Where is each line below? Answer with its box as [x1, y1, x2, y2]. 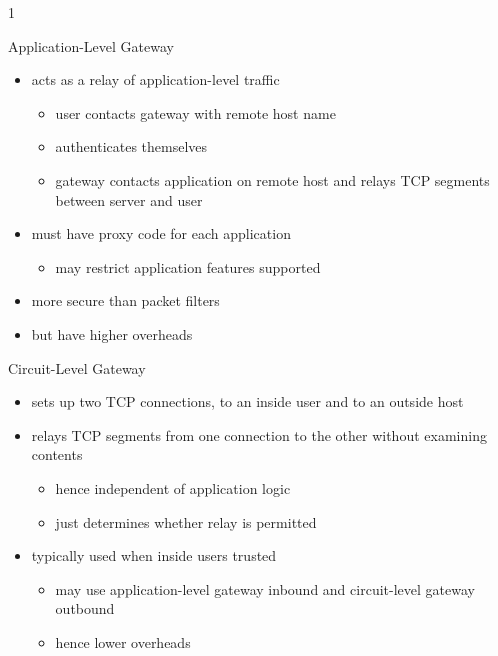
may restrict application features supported [55, 256, 321, 277]
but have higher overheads [31, 323, 193, 344]
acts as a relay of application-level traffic [31, 69, 280, 90]
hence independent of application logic [55, 477, 291, 498]
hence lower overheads [55, 631, 191, 652]
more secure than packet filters [31, 290, 220, 311]
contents [31, 444, 83, 465]
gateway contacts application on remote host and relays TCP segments [55, 169, 490, 190]
